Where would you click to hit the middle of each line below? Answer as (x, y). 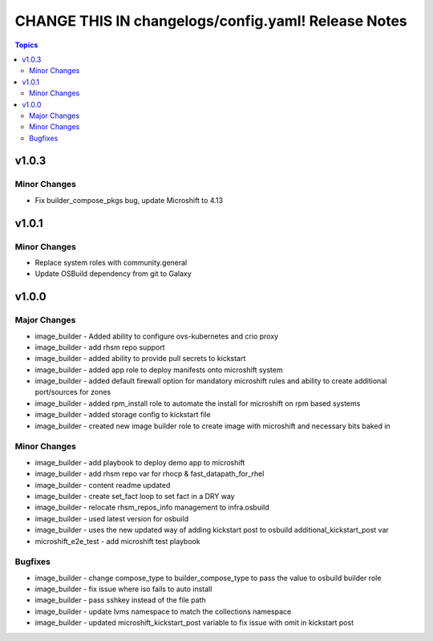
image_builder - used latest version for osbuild (111, 518)
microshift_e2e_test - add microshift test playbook (117, 541)
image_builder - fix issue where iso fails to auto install (123, 589)
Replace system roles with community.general (111, 262)
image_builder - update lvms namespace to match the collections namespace (163, 611)
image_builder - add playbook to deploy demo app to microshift (140, 462)
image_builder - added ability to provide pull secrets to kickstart (140, 359)
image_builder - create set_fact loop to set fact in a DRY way (135, 496)
